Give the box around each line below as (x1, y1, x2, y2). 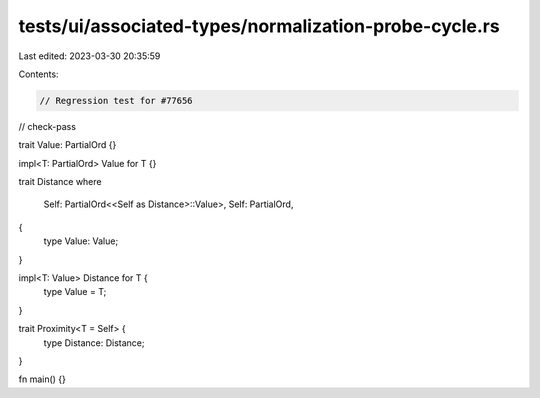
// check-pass (18, 120, 77, 132)
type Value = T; (43, 286, 107, 298)
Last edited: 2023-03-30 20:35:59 (18, 50, 161, 62)
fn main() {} (18, 373, 67, 385)
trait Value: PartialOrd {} (18, 139, 117, 151)
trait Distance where (18, 176, 102, 188)
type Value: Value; (43, 235, 119, 247)
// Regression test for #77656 (39, 95, 194, 106)
